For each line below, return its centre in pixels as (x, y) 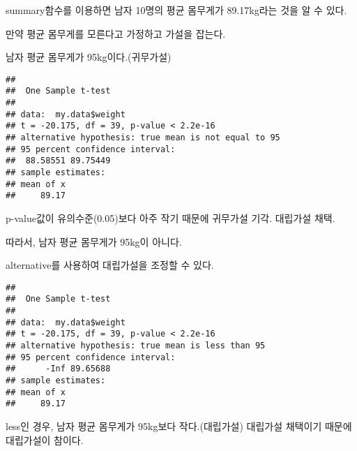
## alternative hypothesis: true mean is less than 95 (136, 346)
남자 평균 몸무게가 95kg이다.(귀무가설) (89, 57)
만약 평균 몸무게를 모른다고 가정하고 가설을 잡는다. (116, 33)
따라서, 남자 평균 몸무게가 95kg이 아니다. (94, 241)
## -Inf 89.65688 (58, 369)
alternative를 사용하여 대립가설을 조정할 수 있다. (110, 265)
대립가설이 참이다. (45, 439)
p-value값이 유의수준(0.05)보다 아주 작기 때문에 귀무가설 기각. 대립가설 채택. (170, 218)
